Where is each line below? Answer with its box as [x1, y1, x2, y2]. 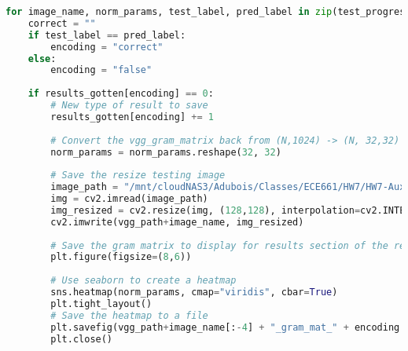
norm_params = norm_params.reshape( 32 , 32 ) [50, 146, 281, 158]
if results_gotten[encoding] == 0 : [28, 88, 214, 100]
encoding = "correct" [50, 41, 164, 53]
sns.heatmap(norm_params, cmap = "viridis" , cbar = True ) [50, 287, 338, 298]
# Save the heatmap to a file [50, 309, 208, 321]
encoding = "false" [50, 64, 153, 76]
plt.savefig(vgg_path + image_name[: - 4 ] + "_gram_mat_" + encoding [50, 321, 400, 333]
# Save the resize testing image [50, 170, 226, 181]
